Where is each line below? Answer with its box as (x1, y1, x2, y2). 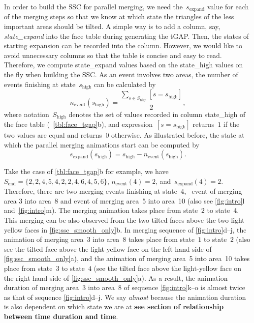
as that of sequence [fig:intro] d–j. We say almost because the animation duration (4, 292, 246, 302)
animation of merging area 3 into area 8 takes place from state (4, 234, 195, 244)
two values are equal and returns (4, 129, 102, 140)
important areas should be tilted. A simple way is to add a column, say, (4, 21, 221, 31)
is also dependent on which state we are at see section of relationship (4, 301, 224, 312)
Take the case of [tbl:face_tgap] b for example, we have (4, 166, 169, 176)
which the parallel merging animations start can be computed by (4, 139, 199, 149)
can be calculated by (94, 79, 156, 89)
